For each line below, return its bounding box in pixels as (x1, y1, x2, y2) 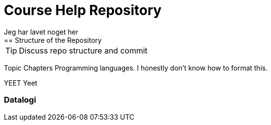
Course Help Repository (4, 2, 162, 18)
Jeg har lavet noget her (4, 27, 78, 36)
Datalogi (4, 95, 36, 105)
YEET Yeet (4, 78, 37, 87)
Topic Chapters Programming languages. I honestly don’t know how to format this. (4, 63, 268, 72)
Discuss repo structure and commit (19, 45, 148, 55)
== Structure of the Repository (4, 36, 102, 44)
